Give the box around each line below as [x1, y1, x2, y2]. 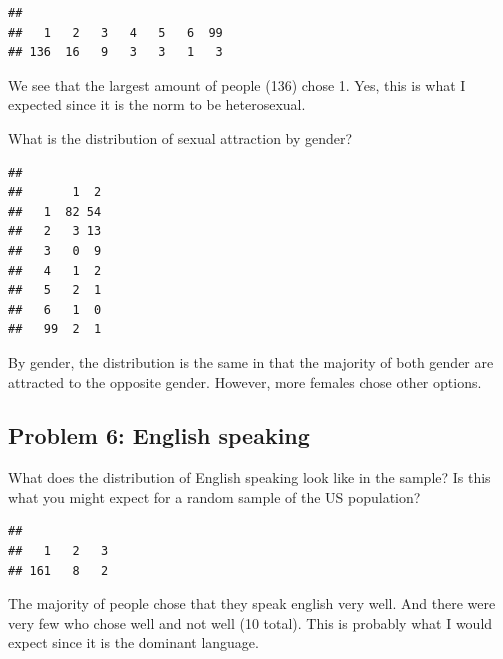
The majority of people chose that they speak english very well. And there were [8, 593, 496, 614]
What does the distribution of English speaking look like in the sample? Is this [8, 467, 491, 488]
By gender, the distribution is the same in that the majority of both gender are [8, 351, 494, 372]
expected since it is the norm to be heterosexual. [8, 94, 306, 115]
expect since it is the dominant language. [8, 632, 259, 653]
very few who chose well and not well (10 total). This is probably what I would [8, 612, 493, 633]
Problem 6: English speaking [8, 420, 310, 451]
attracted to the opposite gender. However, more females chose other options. [8, 371, 482, 392]
